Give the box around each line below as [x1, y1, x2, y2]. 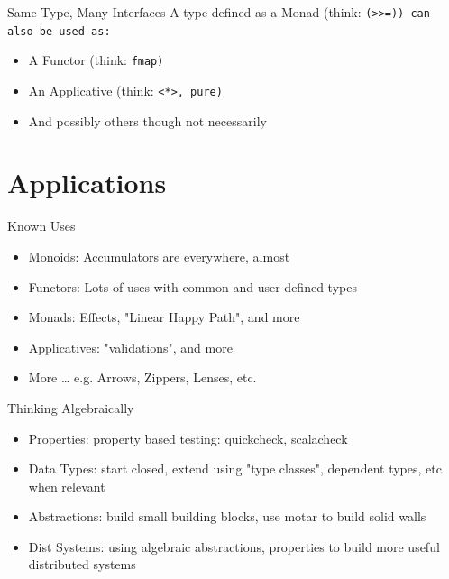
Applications [7, 164, 167, 201]
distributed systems [28, 555, 136, 574]
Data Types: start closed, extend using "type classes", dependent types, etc [28, 459, 442, 478]
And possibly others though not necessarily [28, 111, 267, 130]
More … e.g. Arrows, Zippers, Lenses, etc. [28, 368, 257, 387]
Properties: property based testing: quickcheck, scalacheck [28, 428, 348, 447]
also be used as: [7, 24, 111, 38]
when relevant [28, 476, 105, 495]
